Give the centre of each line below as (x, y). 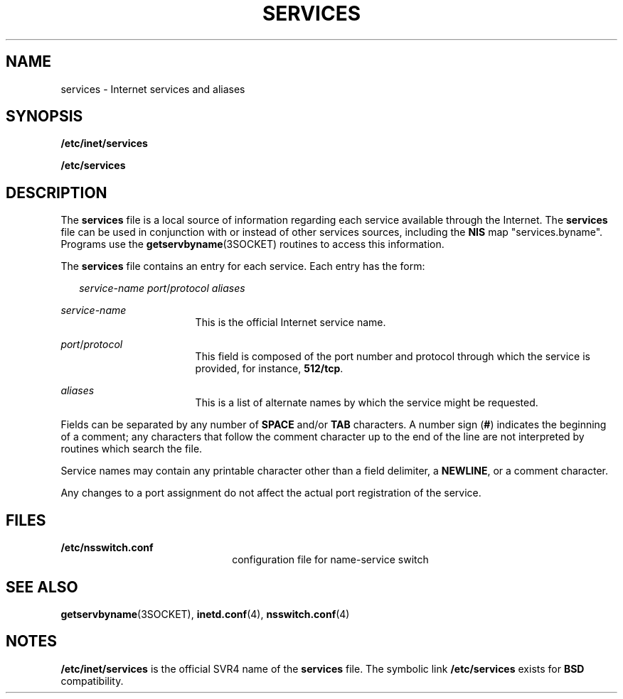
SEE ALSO (42, 587)
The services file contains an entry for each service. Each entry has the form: (243, 266)
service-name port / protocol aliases (162, 288)
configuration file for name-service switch (330, 560)
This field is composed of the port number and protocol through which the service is (393, 357)
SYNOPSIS (44, 116)
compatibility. (92, 681)
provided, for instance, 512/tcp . (269, 369)
